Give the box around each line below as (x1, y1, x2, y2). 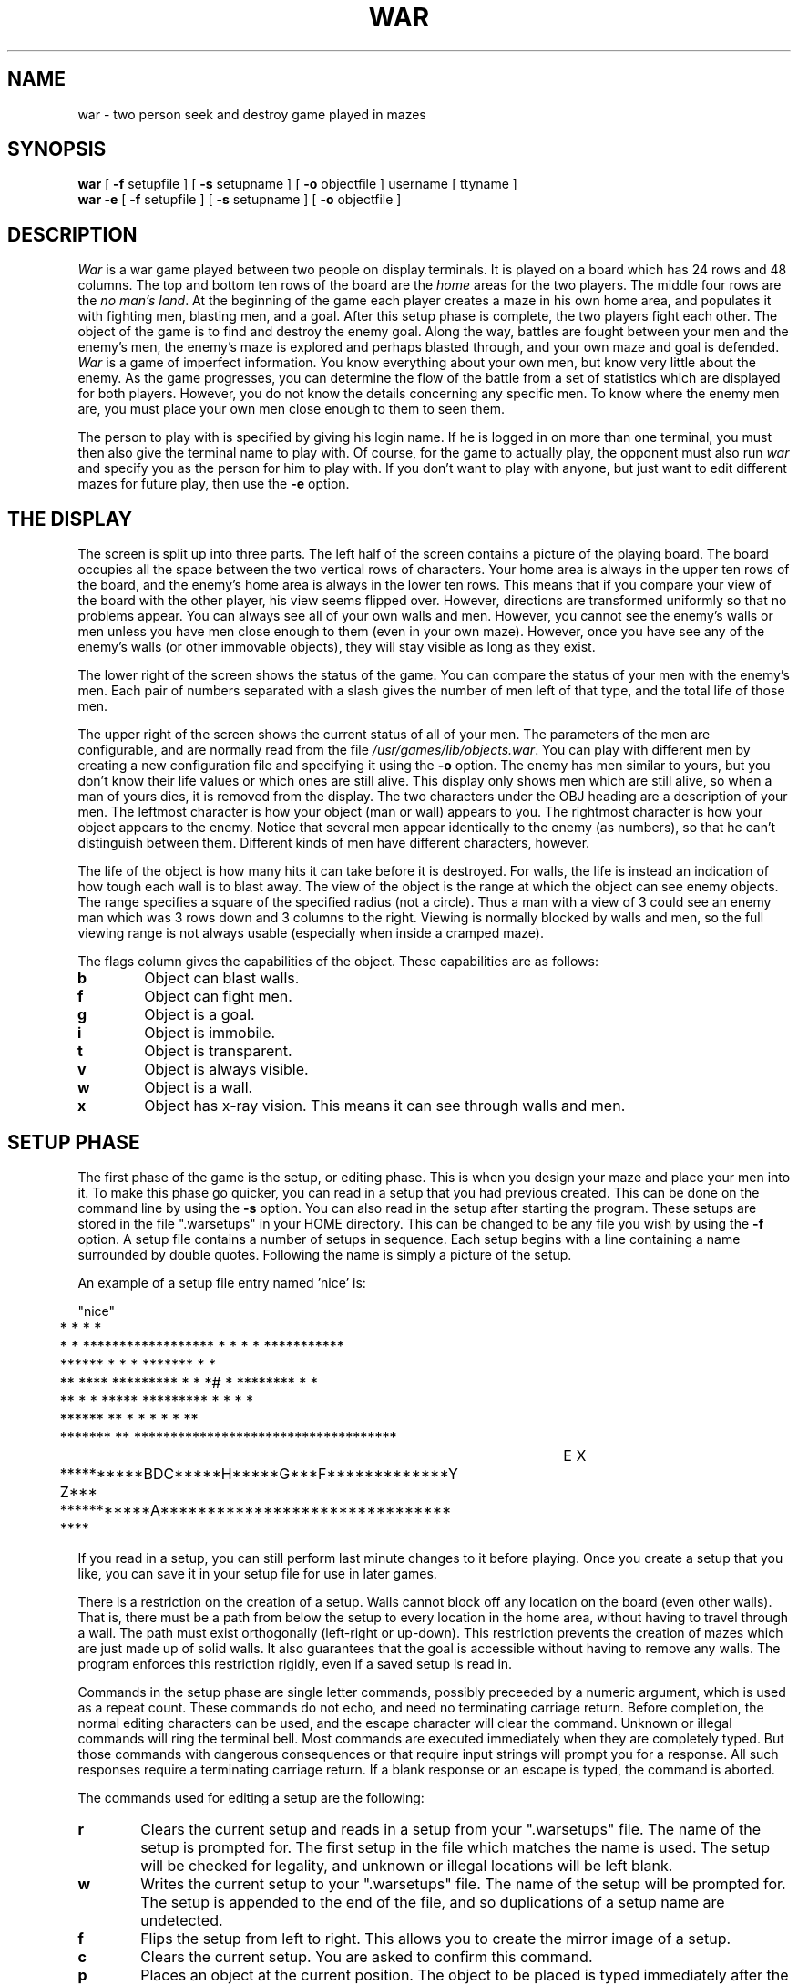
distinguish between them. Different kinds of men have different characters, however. (77, 835, 590, 851)
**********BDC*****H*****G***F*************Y (59, 1464, 458, 1483)
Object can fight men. (144, 987, 292, 1006)
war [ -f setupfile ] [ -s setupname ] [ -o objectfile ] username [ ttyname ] (77, 176, 517, 192)
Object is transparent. (144, 1042, 292, 1061)
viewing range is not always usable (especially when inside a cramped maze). (77, 925, 544, 941)
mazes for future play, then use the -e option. (77, 476, 350, 492)
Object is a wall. (144, 1078, 253, 1097)
